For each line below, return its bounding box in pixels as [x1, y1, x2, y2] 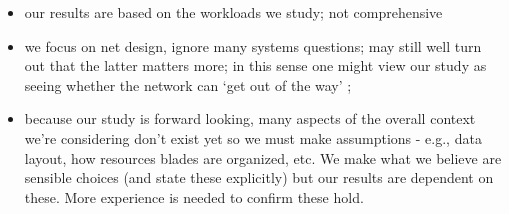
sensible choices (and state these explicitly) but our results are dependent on [24, 167, 494, 188]
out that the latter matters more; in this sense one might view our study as [24, 55, 487, 76]
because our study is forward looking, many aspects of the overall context [24, 108, 476, 129]
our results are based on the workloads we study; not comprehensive [24, 2, 443, 22]
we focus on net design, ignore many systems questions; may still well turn [24, 35, 482, 56]
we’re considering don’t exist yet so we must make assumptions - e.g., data [24, 127, 482, 148]
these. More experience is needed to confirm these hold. [24, 186, 364, 207]
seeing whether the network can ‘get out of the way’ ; [24, 74, 352, 95]
